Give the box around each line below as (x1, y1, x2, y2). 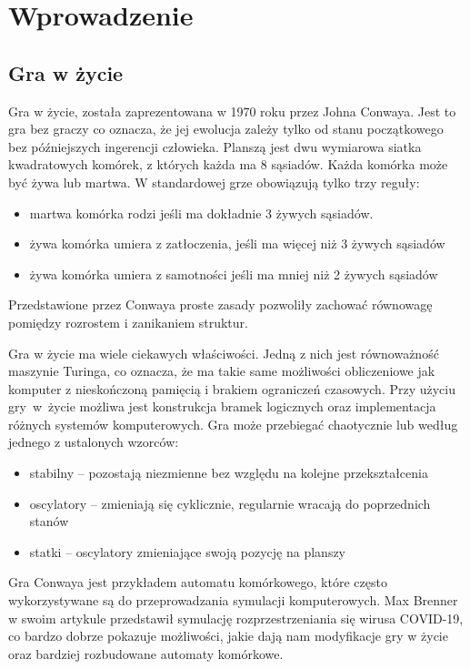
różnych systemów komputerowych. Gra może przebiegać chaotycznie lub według (8, 414, 458, 433)
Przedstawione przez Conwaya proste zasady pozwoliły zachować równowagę (8, 295, 433, 314)
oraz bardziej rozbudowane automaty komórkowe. (8, 644, 284, 663)
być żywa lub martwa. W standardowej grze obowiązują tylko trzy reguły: (8, 172, 420, 191)
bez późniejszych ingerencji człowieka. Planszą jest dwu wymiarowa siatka (8, 137, 422, 156)
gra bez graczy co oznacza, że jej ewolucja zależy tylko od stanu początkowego (8, 119, 444, 138)
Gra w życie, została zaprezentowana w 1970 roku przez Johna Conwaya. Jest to (8, 101, 456, 120)
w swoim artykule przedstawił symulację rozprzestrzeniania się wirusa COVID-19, (8, 608, 464, 627)
